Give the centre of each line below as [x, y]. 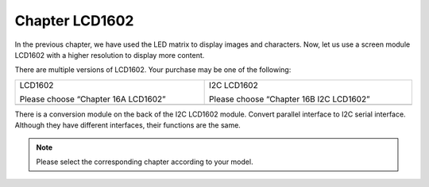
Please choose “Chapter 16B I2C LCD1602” [290, 99]
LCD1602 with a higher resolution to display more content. [110, 55]
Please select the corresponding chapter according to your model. [145, 162]
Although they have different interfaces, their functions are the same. [128, 125]
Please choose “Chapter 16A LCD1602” [93, 99]
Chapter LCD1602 [74, 21]
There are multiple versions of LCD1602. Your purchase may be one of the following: [153, 70]
